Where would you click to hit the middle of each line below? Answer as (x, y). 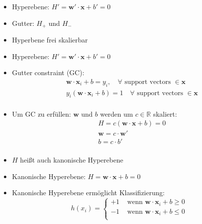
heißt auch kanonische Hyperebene (72, 160)
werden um (117, 113)
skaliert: (165, 113)
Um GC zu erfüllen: (41, 113)
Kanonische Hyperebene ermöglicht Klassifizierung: (88, 193)
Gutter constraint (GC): (48, 72)
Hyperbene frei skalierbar (50, 40)
